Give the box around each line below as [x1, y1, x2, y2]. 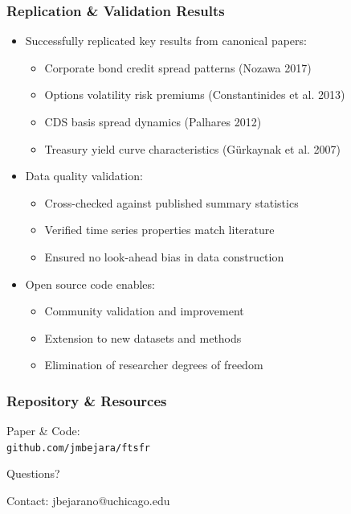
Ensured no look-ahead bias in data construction [44, 248, 284, 265]
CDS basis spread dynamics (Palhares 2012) [44, 113, 262, 130]
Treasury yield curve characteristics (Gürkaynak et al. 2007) [44, 140, 341, 157]
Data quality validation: [25, 167, 143, 184]
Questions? [6, 465, 60, 482]
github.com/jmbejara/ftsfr [6, 442, 150, 454]
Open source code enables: [25, 275, 155, 292]
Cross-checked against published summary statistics [44, 194, 299, 211]
